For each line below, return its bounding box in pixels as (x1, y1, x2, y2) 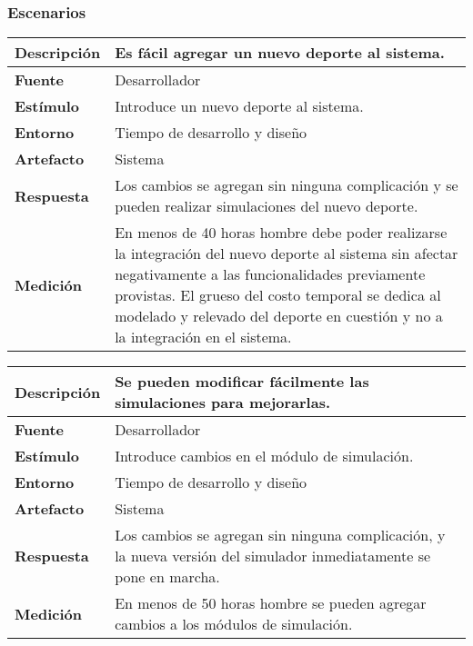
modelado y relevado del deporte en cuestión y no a (115, 305, 443, 327)
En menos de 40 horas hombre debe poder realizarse (115, 222, 448, 243)
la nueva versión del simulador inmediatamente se (115, 545, 431, 567)
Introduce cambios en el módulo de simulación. (115, 445, 414, 467)
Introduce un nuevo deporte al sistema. (115, 95, 364, 117)
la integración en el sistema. (115, 326, 292, 348)
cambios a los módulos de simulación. (115, 613, 353, 635)
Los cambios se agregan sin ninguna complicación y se (115, 174, 458, 196)
